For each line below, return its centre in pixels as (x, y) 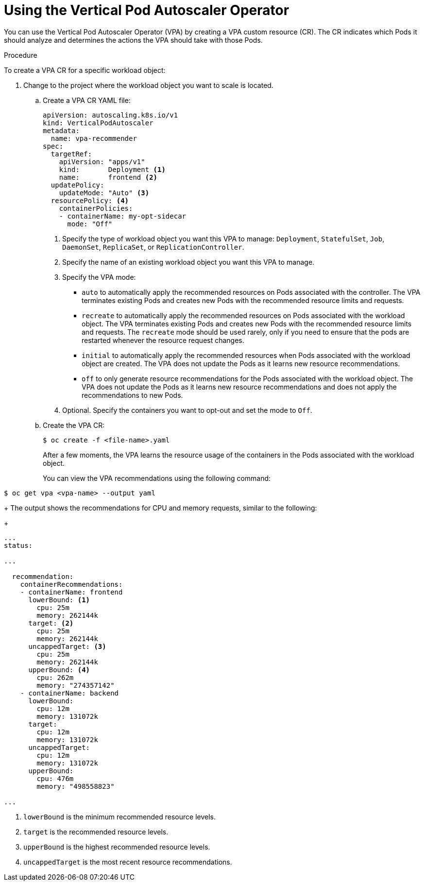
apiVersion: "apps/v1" (102, 162)
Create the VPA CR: (74, 425)
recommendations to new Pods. (132, 395)
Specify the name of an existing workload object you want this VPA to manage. (188, 262)
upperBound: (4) (59, 670)
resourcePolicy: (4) (90, 200)
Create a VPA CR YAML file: (87, 100)
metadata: (61, 130)
